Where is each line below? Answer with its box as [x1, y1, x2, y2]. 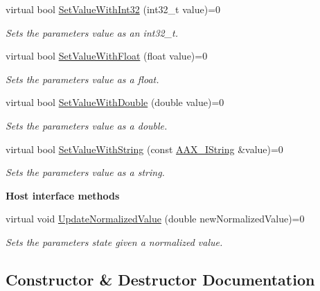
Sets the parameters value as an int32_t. [6, 25, 179, 39]
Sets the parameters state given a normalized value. [6, 234, 223, 249]
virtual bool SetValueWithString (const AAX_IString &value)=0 [6, 141, 283, 156]
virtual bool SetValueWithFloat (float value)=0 [6, 48, 208, 63]
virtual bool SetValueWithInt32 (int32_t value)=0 [6, 2, 221, 16]
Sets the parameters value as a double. [6, 118, 168, 132]
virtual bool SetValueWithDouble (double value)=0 [6, 95, 224, 109]
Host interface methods [6, 188, 120, 202]
